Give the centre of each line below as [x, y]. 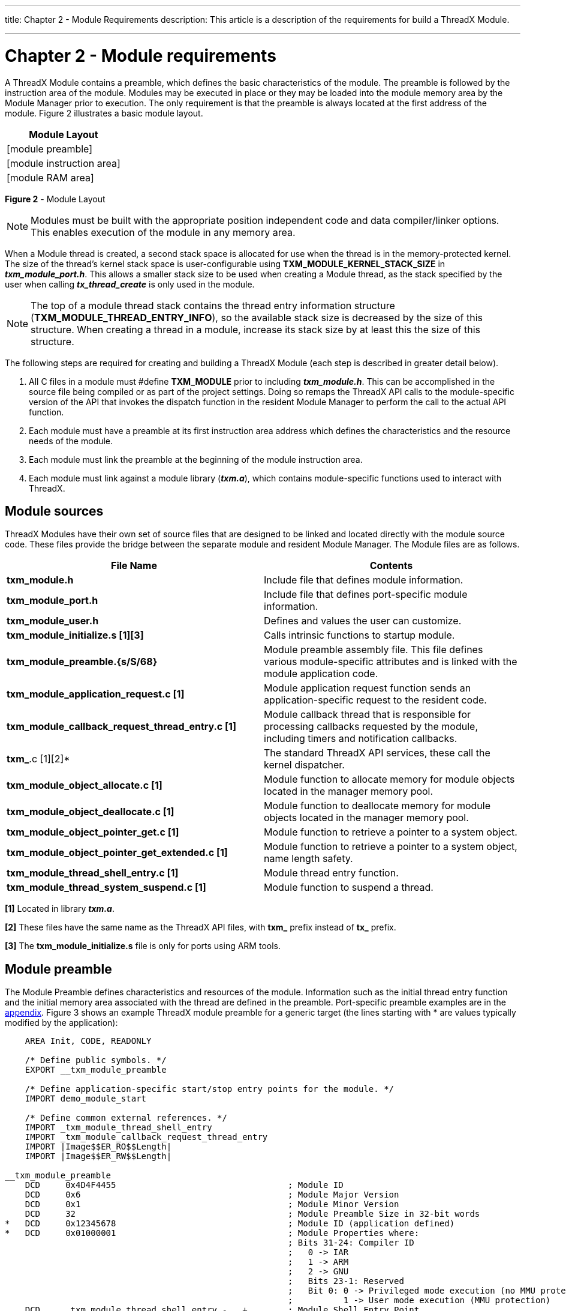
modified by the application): [61, 1023]
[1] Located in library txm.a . [60, 909]
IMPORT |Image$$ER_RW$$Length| [98, 1156]
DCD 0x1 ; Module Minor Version [212, 1204]
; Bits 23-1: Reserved [346, 1281]
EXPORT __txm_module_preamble [96, 1070]
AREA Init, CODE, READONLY [88, 1041]
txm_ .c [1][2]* [38, 759]
